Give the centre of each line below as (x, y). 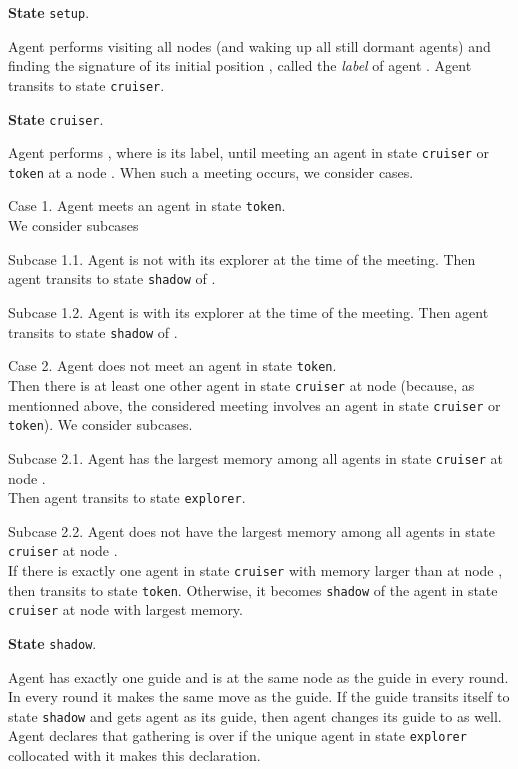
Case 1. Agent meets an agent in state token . (147, 205)
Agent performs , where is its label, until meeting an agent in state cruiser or (249, 152)
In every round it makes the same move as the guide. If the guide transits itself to (259, 696)
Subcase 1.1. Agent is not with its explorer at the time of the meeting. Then (242, 258)
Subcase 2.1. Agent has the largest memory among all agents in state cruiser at (256, 457)
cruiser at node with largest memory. (125, 609)
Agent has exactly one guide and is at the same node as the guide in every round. (258, 676)
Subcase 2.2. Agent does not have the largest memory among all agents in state (251, 530)
